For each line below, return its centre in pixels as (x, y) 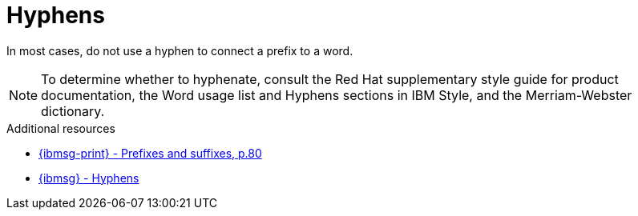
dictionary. (73, 111)
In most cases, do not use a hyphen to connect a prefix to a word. (180, 50)
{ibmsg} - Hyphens (89, 178)
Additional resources (61, 128)
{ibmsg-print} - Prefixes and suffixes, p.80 (150, 153)
